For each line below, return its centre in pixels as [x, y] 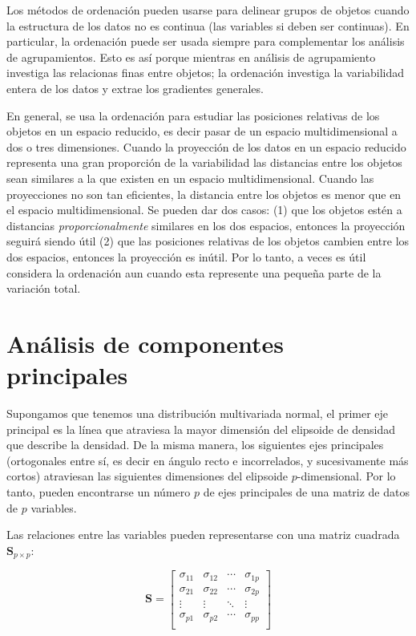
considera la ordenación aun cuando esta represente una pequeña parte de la [194, 272]
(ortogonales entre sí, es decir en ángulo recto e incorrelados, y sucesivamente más [208, 460]
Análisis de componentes [145, 343]
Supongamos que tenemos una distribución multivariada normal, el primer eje [198, 413]
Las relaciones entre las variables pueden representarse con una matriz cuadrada [203, 535]
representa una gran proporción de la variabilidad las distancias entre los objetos [204, 162]
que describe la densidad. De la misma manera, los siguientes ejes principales [195, 445]
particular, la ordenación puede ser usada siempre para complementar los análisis [206, 41]
